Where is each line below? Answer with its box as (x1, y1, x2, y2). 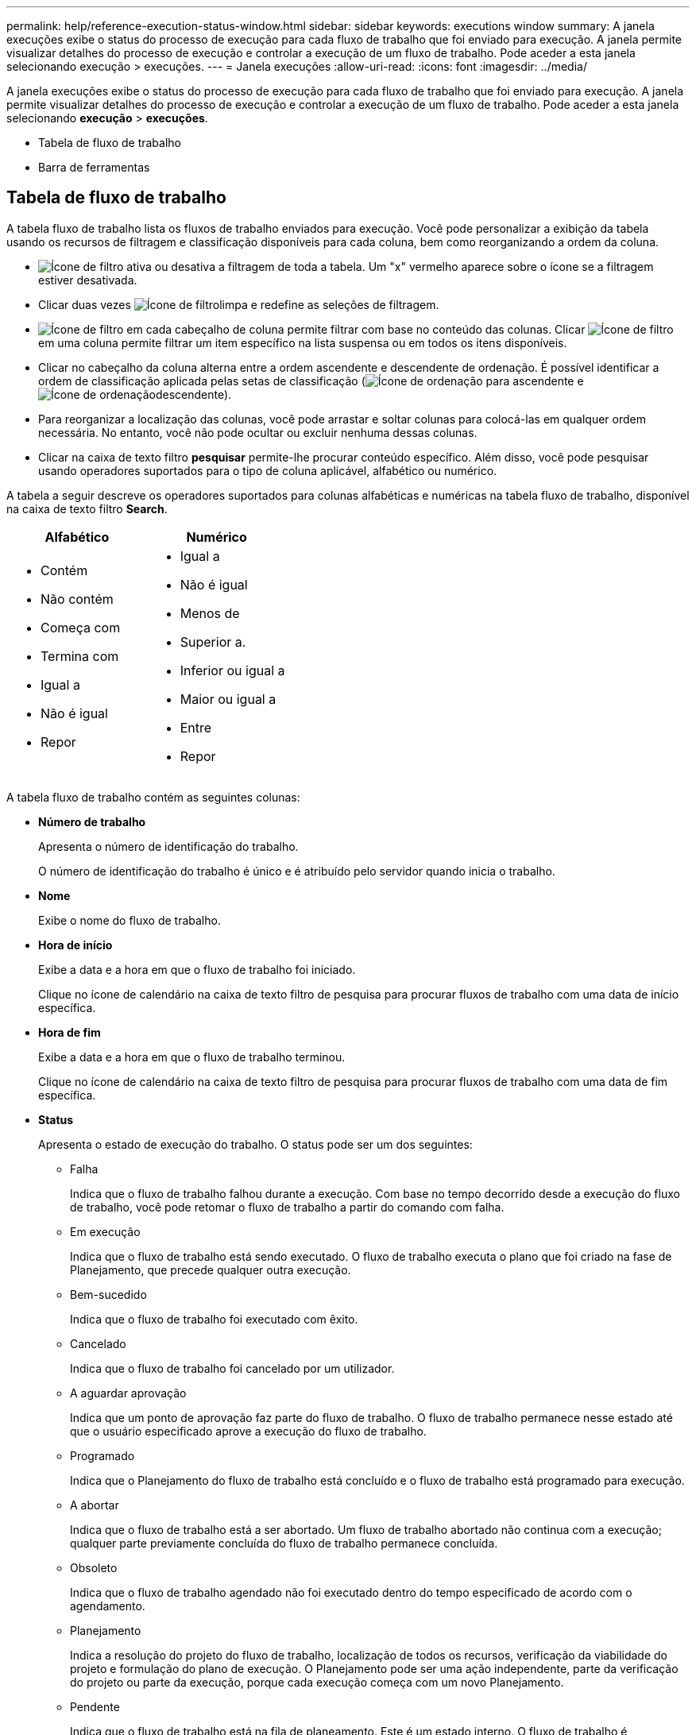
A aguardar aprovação (70, 1385, 187, 1400)
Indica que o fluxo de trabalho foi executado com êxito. (70, 1312, 358, 1326)
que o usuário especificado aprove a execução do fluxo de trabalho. (70, 1424, 427, 1438)
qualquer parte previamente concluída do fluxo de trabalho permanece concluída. (70, 1536, 498, 1550)
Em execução (70, 1224, 141, 1238)
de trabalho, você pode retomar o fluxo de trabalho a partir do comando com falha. (70, 1200, 505, 1214)
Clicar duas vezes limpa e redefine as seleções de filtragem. (38, 297, 439, 311)
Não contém (41, 590, 114, 607)
